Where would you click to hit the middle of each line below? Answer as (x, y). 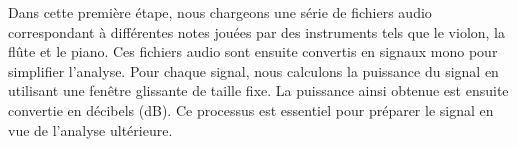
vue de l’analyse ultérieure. (90, 129)
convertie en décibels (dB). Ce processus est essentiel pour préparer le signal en (251, 109)
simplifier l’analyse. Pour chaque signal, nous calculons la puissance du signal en (253, 70)
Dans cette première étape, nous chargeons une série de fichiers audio (220, 12)
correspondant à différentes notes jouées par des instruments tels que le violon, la (256, 31)
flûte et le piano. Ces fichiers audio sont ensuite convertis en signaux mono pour (253, 51)
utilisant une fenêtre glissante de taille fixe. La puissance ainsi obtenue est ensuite (258, 90)
